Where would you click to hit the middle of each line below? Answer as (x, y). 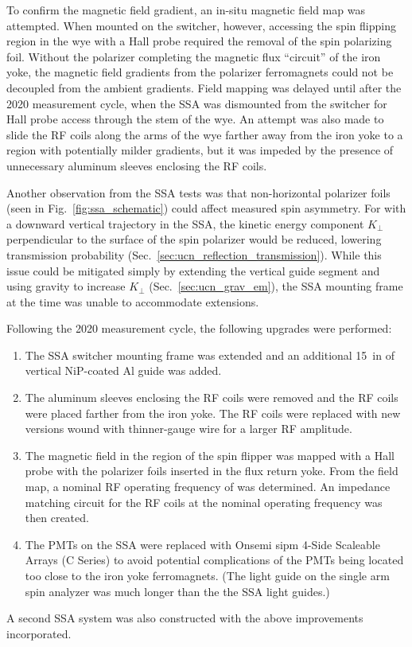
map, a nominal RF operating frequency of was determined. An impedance (208, 487)
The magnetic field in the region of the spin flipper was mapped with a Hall (210, 455)
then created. (57, 518)
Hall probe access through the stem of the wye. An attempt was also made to (195, 119)
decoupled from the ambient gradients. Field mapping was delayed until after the (204, 87)
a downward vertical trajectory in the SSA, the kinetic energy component (185, 223)
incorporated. (39, 633)
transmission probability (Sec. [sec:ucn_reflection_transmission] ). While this (194, 254)
